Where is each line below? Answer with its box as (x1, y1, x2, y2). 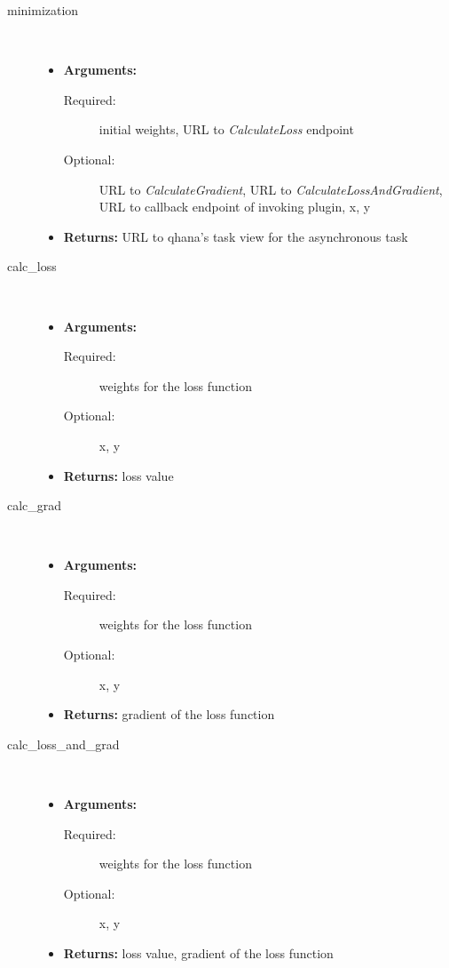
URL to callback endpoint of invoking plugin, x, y (98, 197, 371, 216)
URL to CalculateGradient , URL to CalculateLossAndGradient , (98, 180, 443, 198)
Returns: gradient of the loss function (63, 705, 275, 724)
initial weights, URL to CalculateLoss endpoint (98, 120, 354, 139)
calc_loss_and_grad (7, 734, 120, 753)
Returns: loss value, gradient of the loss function (63, 944, 334, 962)
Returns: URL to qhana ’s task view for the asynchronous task (63, 227, 408, 245)
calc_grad (7, 496, 62, 515)
